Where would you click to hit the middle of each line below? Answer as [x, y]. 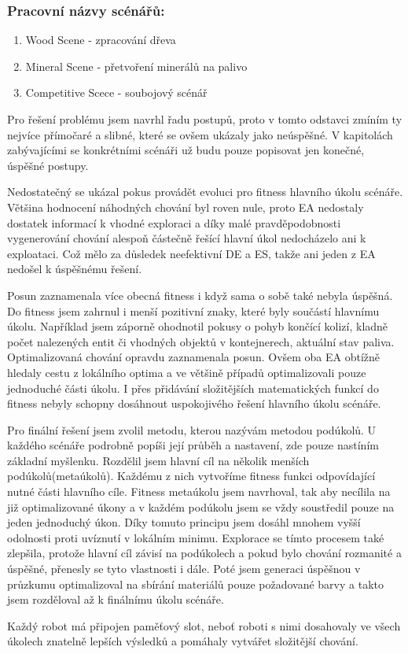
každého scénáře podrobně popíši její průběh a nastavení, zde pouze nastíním [193, 445]
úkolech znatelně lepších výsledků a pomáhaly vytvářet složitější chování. [183, 641]
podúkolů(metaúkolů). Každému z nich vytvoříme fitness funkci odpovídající [191, 476]
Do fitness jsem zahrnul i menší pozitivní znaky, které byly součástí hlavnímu [193, 310]
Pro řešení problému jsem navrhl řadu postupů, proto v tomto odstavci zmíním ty [205, 119]
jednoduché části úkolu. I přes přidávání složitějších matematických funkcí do [193, 388]
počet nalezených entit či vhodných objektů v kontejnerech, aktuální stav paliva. [201, 341]
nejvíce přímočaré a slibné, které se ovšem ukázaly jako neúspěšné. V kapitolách [200, 134]
